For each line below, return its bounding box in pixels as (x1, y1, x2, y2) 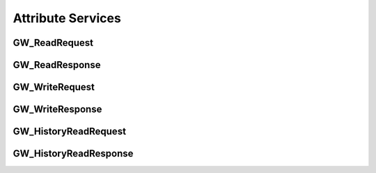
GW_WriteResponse (13, 104, 102, 115)
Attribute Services (13, 10, 121, 26)
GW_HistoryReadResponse (13, 148, 134, 160)
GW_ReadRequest (13, 37, 94, 49)
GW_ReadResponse (13, 59, 101, 71)
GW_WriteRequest (13, 81, 95, 93)
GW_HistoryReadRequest (13, 126, 127, 138)
